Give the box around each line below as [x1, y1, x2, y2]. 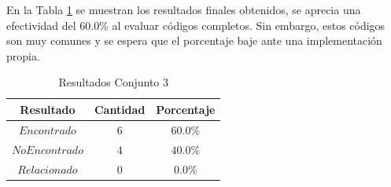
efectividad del [6, 16, 76, 33]
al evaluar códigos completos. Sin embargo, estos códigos [112, 16, 385, 33]
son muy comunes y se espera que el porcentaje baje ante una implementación [6, 32, 382, 49]
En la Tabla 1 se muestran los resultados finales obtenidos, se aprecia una [6, 2, 361, 17]
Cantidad [94, 101, 146, 117]
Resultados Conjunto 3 [58, 74, 169, 90]
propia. [6, 47, 40, 64]
